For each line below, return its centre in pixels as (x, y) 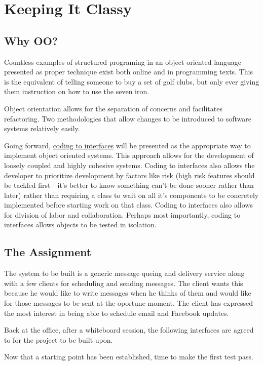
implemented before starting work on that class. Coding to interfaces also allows (128, 205)
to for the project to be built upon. (59, 339)
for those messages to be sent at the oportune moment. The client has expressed (129, 303)
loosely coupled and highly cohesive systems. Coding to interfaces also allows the (129, 165)
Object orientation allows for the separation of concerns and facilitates (113, 108)
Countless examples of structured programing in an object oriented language (123, 62)
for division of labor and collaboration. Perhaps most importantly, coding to (122, 214)
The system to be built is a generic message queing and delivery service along (124, 273)
